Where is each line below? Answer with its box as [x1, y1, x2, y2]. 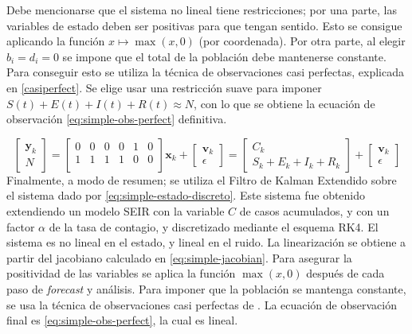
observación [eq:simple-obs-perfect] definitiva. [6, 111, 227, 127]
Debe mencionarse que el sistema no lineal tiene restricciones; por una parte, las [6, 2, 398, 17]
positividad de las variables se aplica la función [6, 265, 236, 282]
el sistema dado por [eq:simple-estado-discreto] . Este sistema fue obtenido [6, 187, 366, 204]
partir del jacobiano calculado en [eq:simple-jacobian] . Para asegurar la [6, 249, 352, 266]
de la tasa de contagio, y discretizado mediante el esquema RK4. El [49, 218, 379, 235]
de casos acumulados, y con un [239, 202, 390, 219]
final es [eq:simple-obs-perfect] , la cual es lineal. [6, 312, 238, 328]
